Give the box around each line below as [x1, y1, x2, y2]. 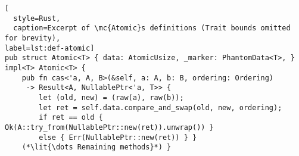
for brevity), [5, 33, 61, 42]
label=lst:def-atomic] [5, 43, 95, 52]
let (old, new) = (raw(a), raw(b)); [39, 93, 184, 102]
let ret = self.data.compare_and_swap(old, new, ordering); [39, 103, 282, 112]
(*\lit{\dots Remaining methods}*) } [21, 143, 172, 152]
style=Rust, [13, 14, 61, 23]
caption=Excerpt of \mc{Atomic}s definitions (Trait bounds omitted [13, 24, 291, 33]
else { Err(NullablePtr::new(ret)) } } [39, 133, 197, 142]
